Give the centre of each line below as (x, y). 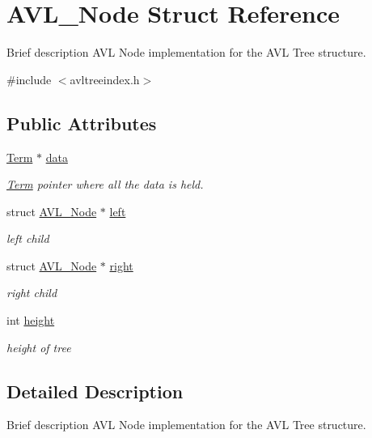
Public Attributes (82, 123)
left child (28, 238)
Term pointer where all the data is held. (105, 184)
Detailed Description (95, 391)
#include (29, 79)
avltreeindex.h (105, 79)
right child (32, 293)
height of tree (39, 347)
